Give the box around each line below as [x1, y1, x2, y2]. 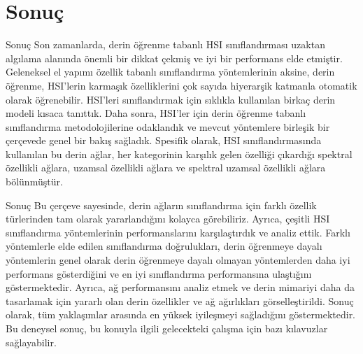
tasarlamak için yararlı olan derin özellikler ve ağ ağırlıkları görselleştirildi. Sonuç [6, 293, 354, 308]
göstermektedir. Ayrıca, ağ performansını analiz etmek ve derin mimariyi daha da [6, 280, 355, 295]
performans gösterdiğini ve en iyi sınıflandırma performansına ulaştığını [6, 266, 312, 281]
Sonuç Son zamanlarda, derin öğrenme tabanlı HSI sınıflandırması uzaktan [6, 37, 325, 52]
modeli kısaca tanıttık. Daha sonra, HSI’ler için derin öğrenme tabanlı [6, 106, 306, 120]
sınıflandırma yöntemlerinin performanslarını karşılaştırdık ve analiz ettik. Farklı [6, 225, 350, 239]
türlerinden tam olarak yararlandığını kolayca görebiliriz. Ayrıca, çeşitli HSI [6, 211, 330, 226]
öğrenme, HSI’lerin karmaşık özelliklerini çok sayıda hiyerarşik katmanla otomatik [6, 78, 357, 92]
